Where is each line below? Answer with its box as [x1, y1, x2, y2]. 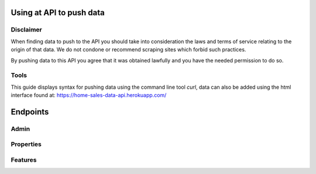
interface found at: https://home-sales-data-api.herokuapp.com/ [11, 92, 167, 99]
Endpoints [11, 107, 49, 117]
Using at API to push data [11, 8, 105, 18]
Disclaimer [11, 26, 42, 34]
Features [11, 155, 37, 163]
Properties [11, 140, 42, 148]
